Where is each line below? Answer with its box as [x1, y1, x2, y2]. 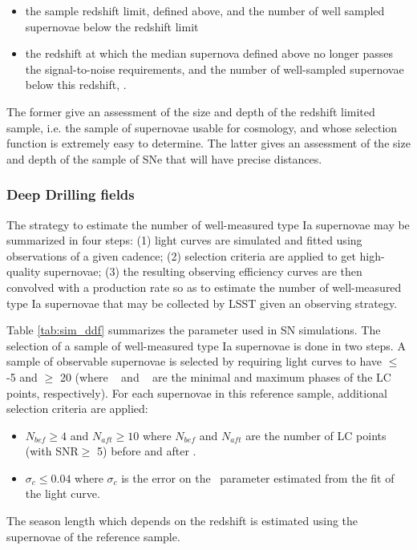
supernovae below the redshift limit [25, 18, 199, 34]
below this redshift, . [25, 76, 127, 93]
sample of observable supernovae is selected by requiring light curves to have [6, 353, 383, 370]
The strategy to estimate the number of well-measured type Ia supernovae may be [6, 216, 410, 233]
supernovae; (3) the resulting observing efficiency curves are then [44, 263, 362, 280]
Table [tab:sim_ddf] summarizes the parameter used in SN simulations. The [6, 322, 381, 338]
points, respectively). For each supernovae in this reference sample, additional [6, 384, 387, 401]
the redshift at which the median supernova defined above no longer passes [25, 45, 394, 62]
